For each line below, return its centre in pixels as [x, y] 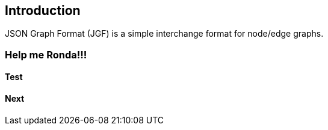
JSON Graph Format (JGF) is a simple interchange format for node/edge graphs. [164, 34]
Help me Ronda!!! [46, 54]
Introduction [43, 11]
